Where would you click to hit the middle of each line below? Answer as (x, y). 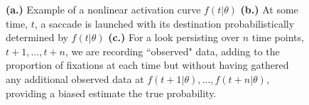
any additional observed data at (75, 78)
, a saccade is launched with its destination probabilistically (164, 23)
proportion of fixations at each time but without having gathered (147, 65)
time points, (278, 37)
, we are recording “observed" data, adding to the (172, 51)
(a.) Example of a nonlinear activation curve (103, 9)
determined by (37, 37)
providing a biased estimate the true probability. (111, 93)
